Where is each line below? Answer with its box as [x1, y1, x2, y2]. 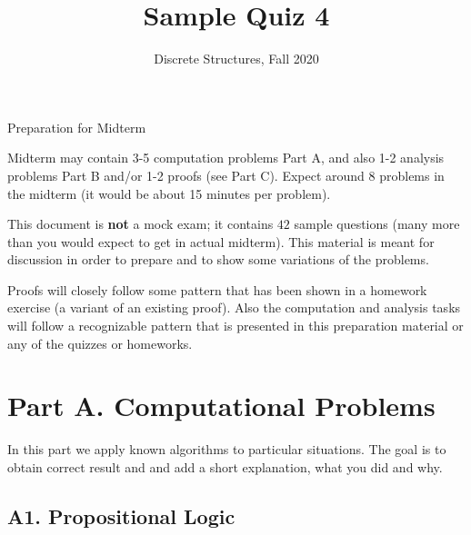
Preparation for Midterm [7, 117, 146, 136]
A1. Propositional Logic [7, 501, 235, 530]
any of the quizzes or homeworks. [7, 333, 193, 352]
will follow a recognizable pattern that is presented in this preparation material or [7, 316, 464, 335]
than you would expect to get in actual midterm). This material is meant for [7, 232, 435, 251]
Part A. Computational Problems [7, 387, 436, 424]
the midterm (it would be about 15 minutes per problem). [7, 183, 331, 203]
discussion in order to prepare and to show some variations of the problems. [7, 250, 429, 269]
